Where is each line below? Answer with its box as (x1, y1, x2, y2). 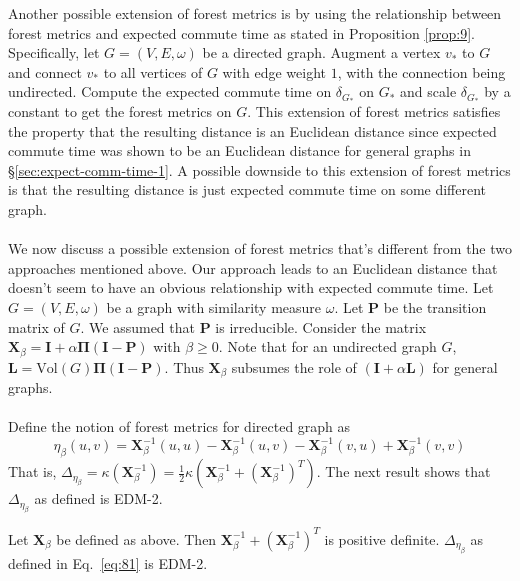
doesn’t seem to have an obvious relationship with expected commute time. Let (8, 277, 494, 298)
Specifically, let (8, 42, 100, 63)
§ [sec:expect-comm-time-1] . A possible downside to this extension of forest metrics (8, 159, 511, 180)
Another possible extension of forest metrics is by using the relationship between (8, 3, 502, 23)
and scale (400, 81, 457, 102)
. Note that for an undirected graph (218, 336, 437, 357)
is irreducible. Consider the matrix (215, 316, 427, 337)
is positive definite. (324, 528, 440, 549)
